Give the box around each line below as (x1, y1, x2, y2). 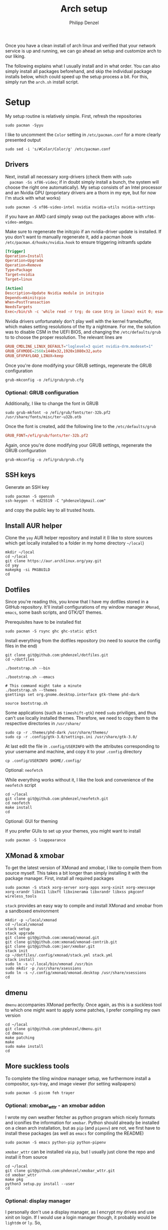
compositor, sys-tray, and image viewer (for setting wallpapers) (5, 1080, 136, 1086)
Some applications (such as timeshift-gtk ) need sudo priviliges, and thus (5, 710, 156, 716)
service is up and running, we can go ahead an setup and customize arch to (5, 48, 161, 54)
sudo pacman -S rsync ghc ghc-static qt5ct (5, 629, 97, 634)
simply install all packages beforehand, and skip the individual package (5, 68, 152, 74)
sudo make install (5, 1044, 43, 1049)
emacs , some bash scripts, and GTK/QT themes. (5, 609, 102, 615)
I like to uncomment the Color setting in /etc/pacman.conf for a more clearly (5, 131, 161, 138)
